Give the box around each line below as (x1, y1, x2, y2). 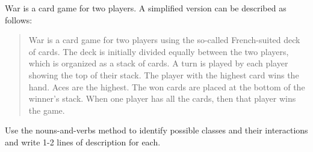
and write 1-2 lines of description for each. (5, 135, 161, 148)
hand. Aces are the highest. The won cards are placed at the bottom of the (28, 80, 305, 93)
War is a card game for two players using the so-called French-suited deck (28, 34, 300, 46)
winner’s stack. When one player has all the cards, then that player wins (28, 92, 296, 105)
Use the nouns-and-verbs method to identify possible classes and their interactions (5, 124, 308, 136)
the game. (28, 104, 65, 116)
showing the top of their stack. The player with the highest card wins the (28, 68, 299, 81)
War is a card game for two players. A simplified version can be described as (5, 2, 287, 14)
